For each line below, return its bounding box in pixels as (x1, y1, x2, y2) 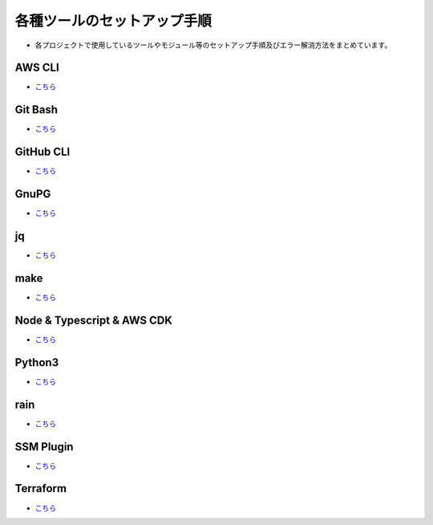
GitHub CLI (14, 145, 71, 159)
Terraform (14, 482, 67, 495)
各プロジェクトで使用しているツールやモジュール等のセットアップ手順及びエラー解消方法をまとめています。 (34, 40, 392, 50)
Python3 (14, 356, 59, 369)
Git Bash (14, 103, 59, 116)
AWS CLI (14, 61, 59, 75)
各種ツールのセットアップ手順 (14, 12, 212, 30)
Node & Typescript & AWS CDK (14, 313, 172, 327)
